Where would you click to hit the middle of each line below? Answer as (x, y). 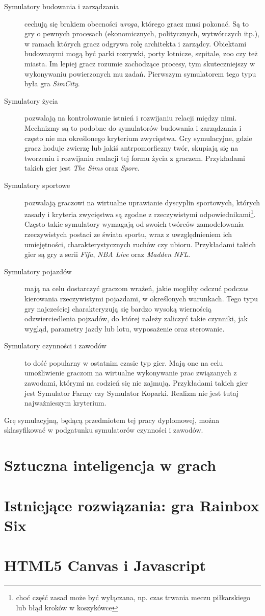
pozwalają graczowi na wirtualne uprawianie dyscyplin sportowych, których (142, 202)
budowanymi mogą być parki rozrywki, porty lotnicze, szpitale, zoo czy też (141, 53)
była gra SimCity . (52, 84)
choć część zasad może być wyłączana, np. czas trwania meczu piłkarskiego (133, 597)
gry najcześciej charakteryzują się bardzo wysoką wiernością (118, 308)
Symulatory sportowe (37, 185)
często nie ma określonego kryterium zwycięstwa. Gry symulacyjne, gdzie (138, 138)
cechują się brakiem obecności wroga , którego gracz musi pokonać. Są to (137, 23)
